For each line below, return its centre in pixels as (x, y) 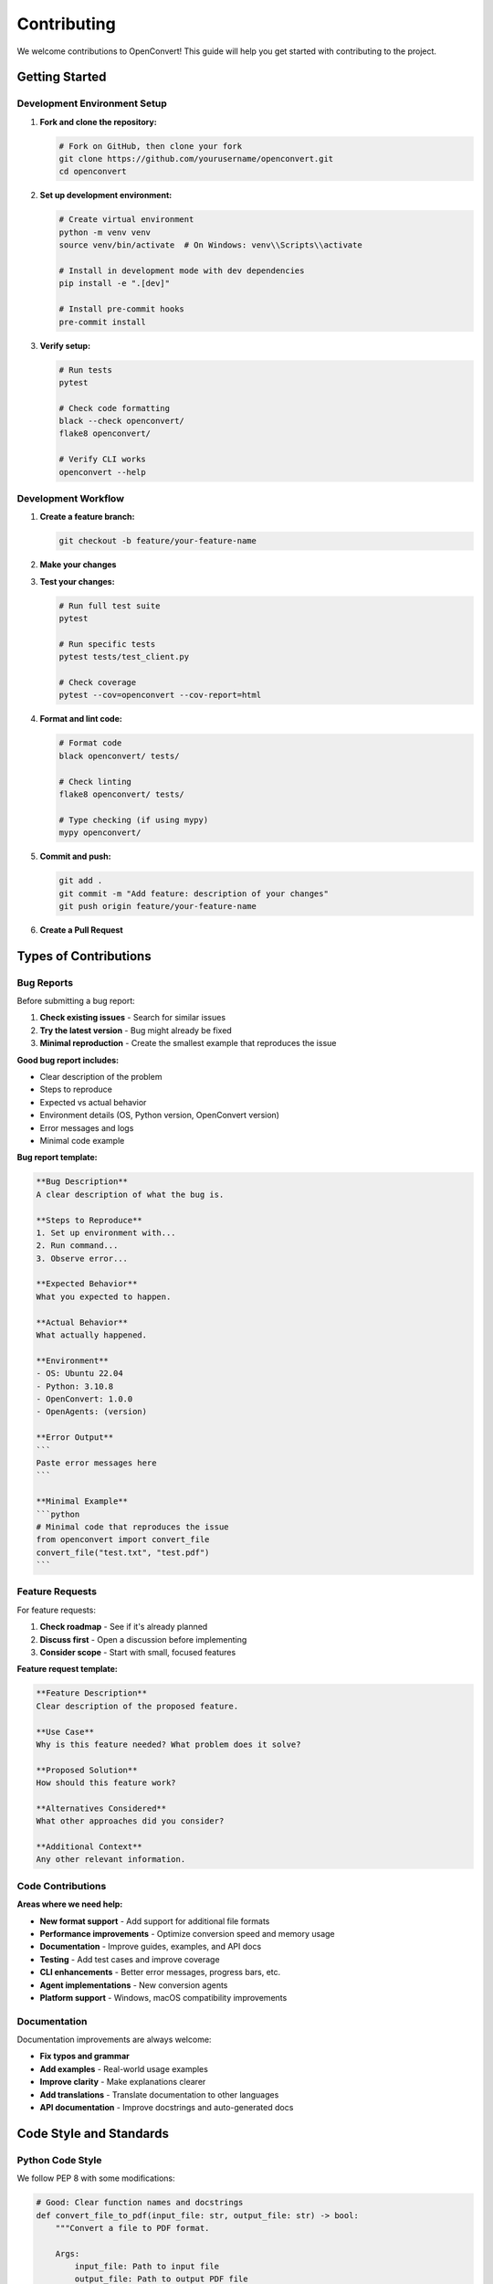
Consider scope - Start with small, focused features (138, 1652)
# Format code (90, 743)
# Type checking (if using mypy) (134, 819)
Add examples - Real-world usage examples (124, 2068)
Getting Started (62, 77)
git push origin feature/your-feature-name (158, 906)
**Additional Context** (89, 1847)
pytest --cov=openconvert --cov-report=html (160, 695)
